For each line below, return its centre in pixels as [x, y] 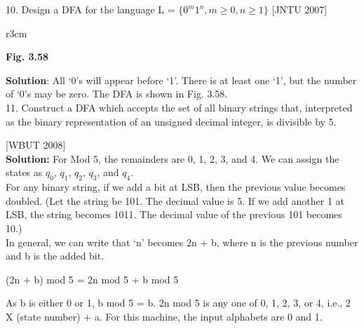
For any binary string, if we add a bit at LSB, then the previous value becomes [176, 187]
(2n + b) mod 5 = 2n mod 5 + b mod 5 [92, 279]
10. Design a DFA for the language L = [90, 9]
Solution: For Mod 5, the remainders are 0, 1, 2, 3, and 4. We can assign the [173, 158]
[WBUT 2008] [36, 145]
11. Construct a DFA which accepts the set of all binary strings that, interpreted [179, 107]
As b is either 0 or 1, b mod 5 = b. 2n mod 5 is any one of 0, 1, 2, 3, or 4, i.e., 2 [178, 303]
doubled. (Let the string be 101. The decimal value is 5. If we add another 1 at [175, 200]
